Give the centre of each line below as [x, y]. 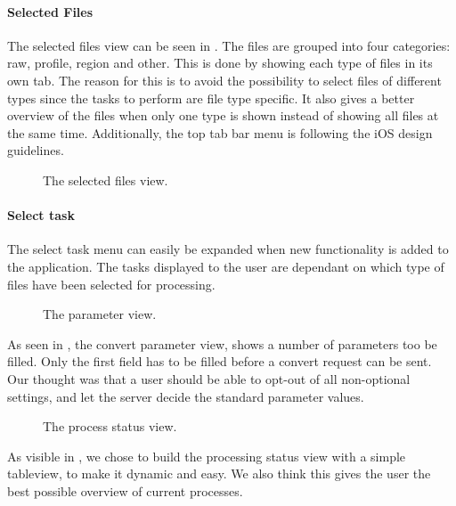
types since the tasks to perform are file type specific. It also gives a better [211, 98]
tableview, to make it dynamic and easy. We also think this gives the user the [219, 473]
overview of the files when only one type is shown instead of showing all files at [223, 115]
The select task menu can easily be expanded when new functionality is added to [228, 249]
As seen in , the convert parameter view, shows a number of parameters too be [222, 343]
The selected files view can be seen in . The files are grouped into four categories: [229, 45]
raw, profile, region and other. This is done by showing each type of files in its [220, 63]
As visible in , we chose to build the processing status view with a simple [207, 456]
